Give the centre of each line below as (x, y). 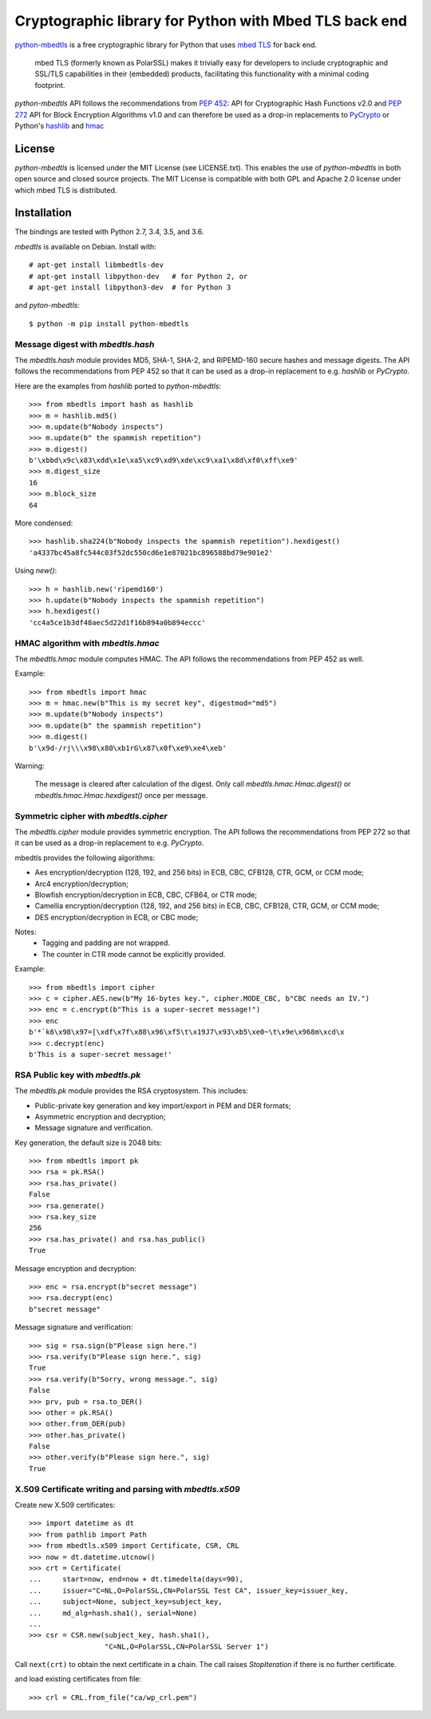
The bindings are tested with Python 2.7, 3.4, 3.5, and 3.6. (109, 232)
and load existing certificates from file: (78, 1679)
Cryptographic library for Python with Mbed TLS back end (211, 21)
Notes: (26, 932)
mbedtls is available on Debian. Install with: (86, 246)
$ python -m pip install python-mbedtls (109, 323)
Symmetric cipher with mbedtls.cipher (91, 816)
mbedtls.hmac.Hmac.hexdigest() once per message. (121, 795)
